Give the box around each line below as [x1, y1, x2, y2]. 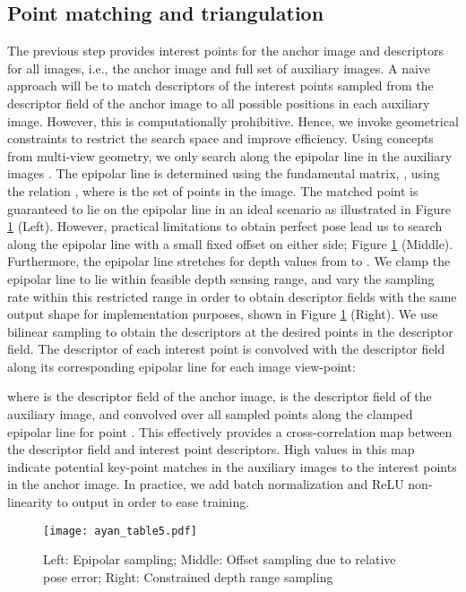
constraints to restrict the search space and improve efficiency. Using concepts [7, 129, 434, 148]
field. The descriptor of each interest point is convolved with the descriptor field [7, 339, 445, 358]
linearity [7, 493, 53, 511]
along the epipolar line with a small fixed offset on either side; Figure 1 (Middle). [7, 234, 453, 253]
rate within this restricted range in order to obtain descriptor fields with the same [7, 287, 457, 305]
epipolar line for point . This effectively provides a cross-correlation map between [7, 422, 453, 441]
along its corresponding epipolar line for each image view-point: [7, 356, 356, 375]
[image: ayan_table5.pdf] [43, 524, 197, 537]
